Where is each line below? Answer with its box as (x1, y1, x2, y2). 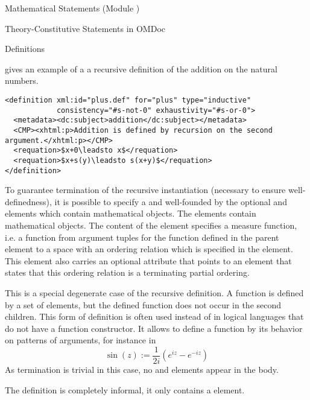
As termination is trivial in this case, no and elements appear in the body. (5, 363, 279, 375)
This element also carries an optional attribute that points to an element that (5, 254, 292, 267)
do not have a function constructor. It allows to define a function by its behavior (5, 322, 303, 334)
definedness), (5, 195, 52, 208)
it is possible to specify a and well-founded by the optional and (54, 195, 287, 208)
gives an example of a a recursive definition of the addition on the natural (5, 62, 277, 75)
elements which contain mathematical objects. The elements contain (5, 207, 256, 220)
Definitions (5, 42, 45, 55)
